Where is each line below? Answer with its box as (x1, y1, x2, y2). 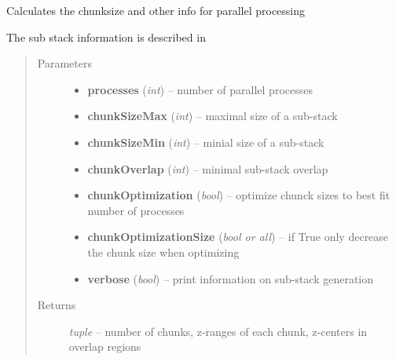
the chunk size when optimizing (87, 243, 240, 260)
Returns (37, 297, 76, 313)
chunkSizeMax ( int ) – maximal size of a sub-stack (87, 108, 338, 124)
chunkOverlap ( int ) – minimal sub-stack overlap (87, 160, 328, 177)
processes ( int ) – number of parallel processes (87, 81, 313, 97)
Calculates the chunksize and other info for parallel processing (6, 2, 306, 18)
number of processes (87, 202, 185, 218)
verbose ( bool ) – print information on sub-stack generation (87, 270, 374, 286)
